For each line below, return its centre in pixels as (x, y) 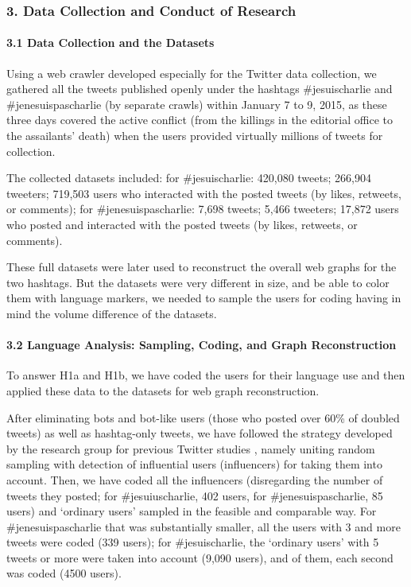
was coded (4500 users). (64, 573)
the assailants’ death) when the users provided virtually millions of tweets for (195, 136)
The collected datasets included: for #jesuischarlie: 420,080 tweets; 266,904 (189, 178)
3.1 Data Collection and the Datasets (111, 43)
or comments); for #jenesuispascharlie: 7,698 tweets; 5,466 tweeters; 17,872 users (203, 209)
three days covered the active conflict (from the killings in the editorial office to (200, 120)
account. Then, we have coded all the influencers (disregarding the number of (195, 479)
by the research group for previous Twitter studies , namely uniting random (191, 448)
